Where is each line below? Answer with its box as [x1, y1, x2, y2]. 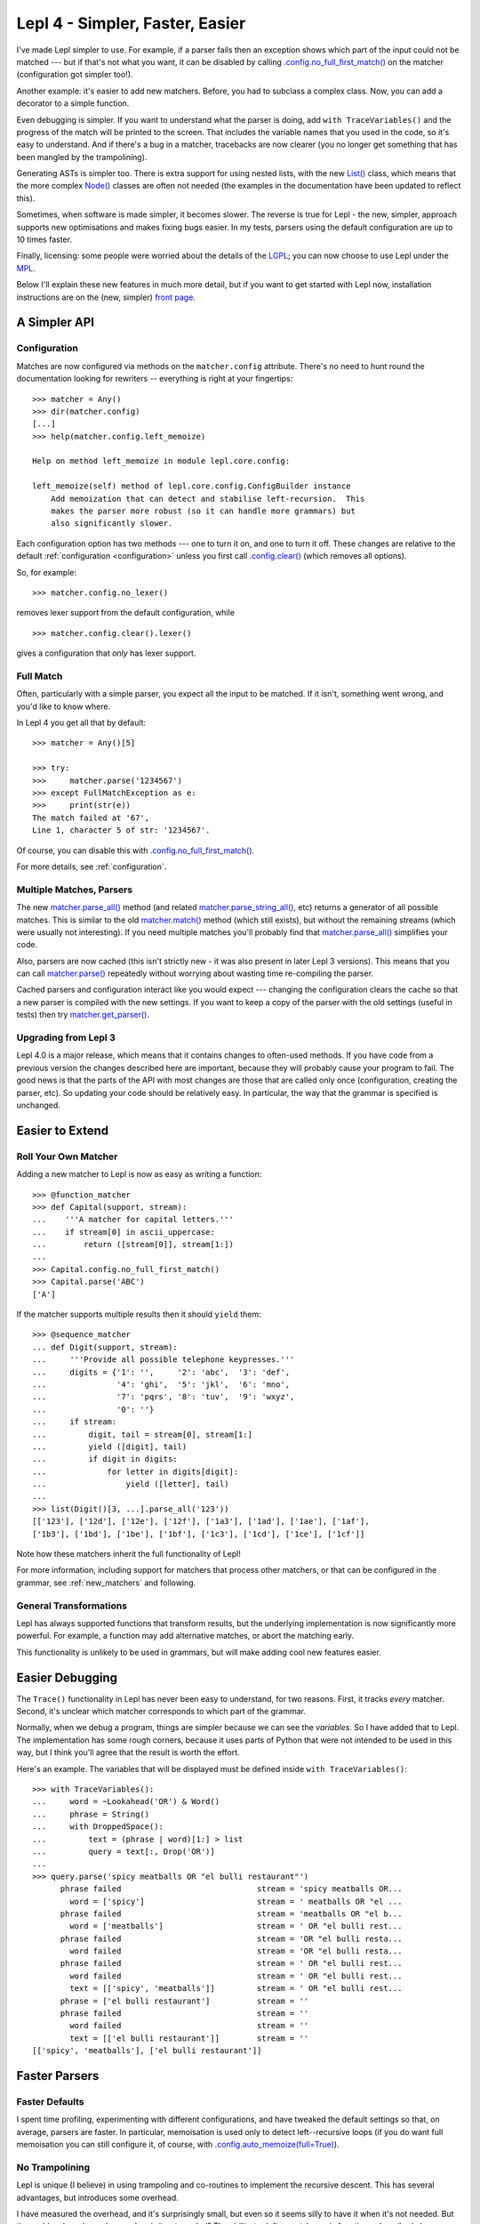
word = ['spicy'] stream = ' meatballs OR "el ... [69, 1896, 403, 1906]
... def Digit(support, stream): [32, 1342, 178, 1352]
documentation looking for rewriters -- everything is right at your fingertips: [16, 374, 293, 384]
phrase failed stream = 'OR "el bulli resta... [60, 1933, 403, 1944]
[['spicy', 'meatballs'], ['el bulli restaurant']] [32, 2046, 262, 2056]
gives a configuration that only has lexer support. [16, 648, 196, 658]
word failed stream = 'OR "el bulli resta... [69, 1946, 403, 1956]
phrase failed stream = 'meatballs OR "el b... [60, 1908, 403, 1919]
